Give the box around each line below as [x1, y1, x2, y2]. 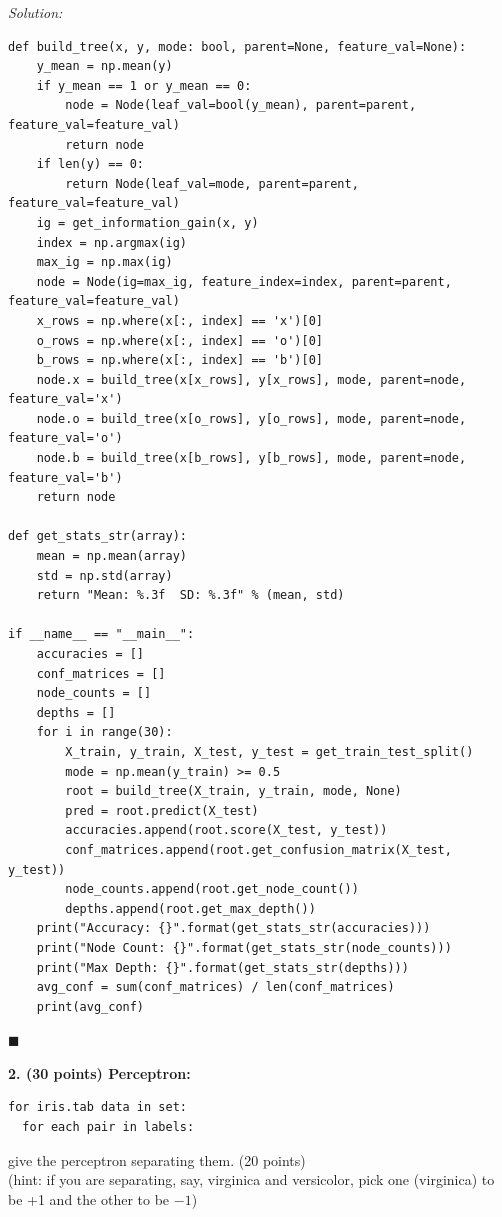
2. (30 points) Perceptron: [8, 1062, 191, 1083]
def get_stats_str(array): [8, 529, 187, 544]
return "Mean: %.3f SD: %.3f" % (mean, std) [36, 588, 345, 603]
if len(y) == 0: [36, 157, 145, 172]
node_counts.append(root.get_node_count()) [65, 882, 359, 897]
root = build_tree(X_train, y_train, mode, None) [65, 784, 402, 799]
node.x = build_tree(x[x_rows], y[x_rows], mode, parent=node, [36, 372, 467, 387]
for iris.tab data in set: [8, 1100, 187, 1115]
